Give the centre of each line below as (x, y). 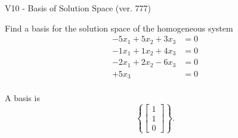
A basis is (22, 98)
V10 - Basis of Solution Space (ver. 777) (78, 8)
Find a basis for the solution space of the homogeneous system (119, 28)
